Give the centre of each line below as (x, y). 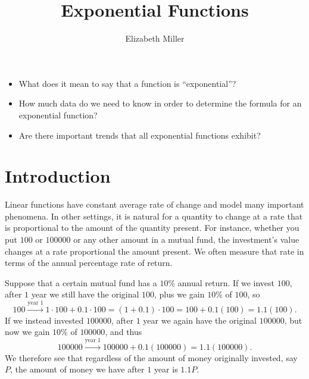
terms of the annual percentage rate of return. (89, 263)
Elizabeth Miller (155, 38)
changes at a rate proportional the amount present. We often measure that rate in (154, 251)
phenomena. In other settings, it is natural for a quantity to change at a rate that (154, 216)
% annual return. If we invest (221, 282)
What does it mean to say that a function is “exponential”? (127, 83)
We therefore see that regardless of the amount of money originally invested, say (151, 357)
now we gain (27, 332)
